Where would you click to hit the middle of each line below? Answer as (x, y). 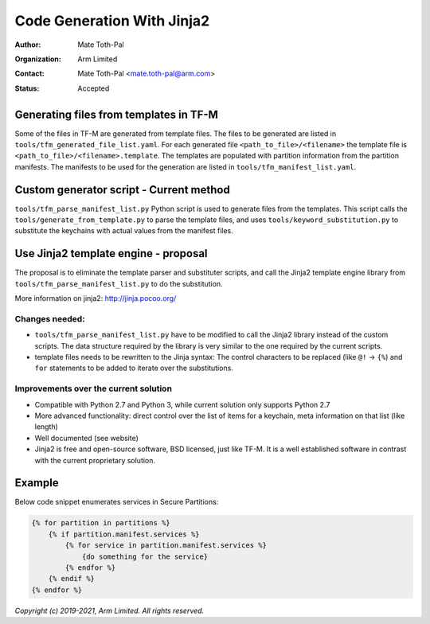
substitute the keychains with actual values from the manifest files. (124, 231)
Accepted (94, 88)
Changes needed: (50, 318)
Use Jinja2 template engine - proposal (111, 253)
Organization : (38, 59)
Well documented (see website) (87, 438)
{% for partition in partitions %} (101, 523)
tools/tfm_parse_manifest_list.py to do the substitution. (119, 283)
